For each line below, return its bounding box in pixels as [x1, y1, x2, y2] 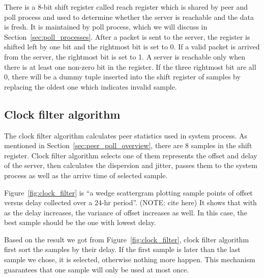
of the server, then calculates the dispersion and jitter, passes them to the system [4, 160, 257, 171]
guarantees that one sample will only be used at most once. [4, 264, 189, 274]
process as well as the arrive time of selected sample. [4, 170, 168, 180]
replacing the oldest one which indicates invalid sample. [4, 81, 177, 92]
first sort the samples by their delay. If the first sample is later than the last [4, 244, 241, 255]
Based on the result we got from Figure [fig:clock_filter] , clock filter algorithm [4, 234, 249, 244]
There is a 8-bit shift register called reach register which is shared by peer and [4, 2, 248, 12]
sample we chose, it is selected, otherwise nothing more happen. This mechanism [4, 254, 255, 265]
